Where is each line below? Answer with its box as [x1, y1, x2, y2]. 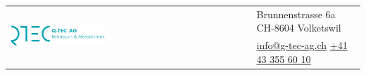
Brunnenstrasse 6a [256, 6, 336, 21]
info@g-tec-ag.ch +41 [256, 38, 348, 53]
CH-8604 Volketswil [256, 20, 341, 35]
